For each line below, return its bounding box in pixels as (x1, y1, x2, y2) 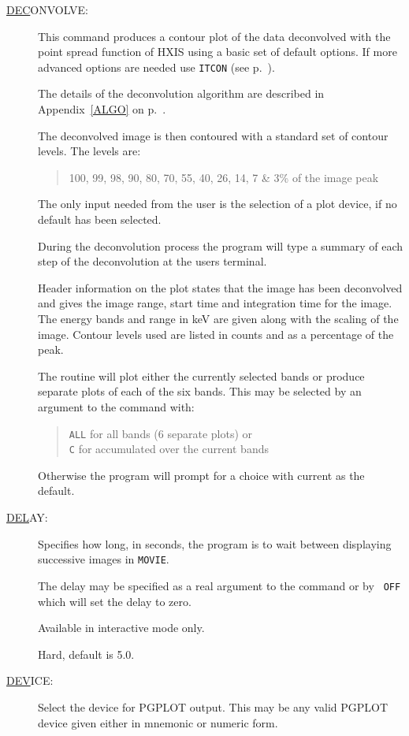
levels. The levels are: (38, 143, 141, 159)
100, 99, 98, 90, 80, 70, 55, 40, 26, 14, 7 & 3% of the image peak (69, 169, 379, 185)
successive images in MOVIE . (38, 551, 169, 567)
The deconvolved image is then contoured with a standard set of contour (38, 127, 389, 143)
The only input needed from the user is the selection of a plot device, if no (38, 195, 397, 212)
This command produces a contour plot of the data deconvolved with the (38, 28, 391, 44)
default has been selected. (38, 211, 162, 227)
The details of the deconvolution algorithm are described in (38, 85, 325, 102)
